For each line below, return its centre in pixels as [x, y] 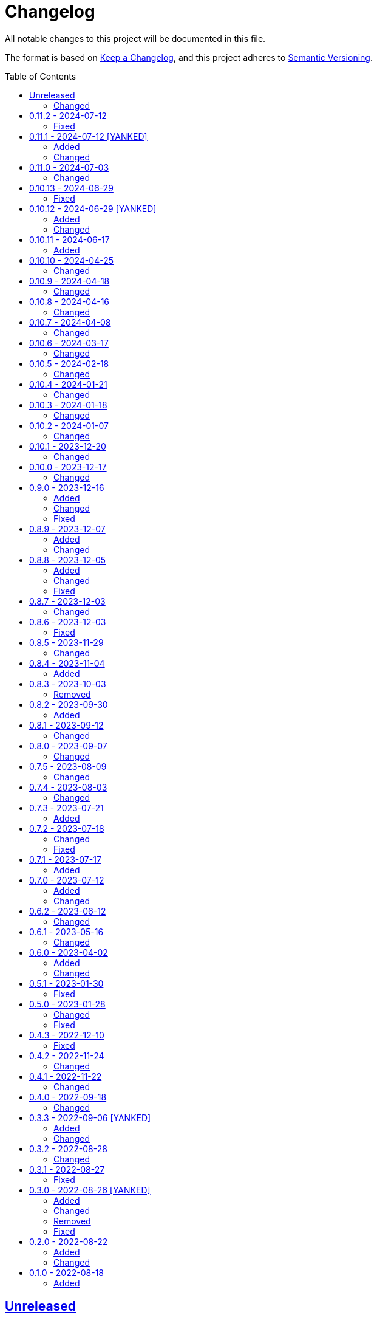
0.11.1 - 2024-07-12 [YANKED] [88, 136]
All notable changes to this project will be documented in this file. [135, 38]
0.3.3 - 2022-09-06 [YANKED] [90, 1117]
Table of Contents [41, 76]
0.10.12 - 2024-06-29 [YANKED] [93, 208]
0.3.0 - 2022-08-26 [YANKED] [90, 1190]
